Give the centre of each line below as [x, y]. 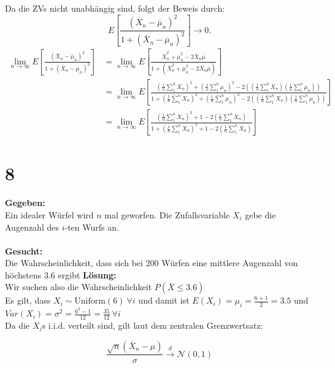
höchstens [23, 274]
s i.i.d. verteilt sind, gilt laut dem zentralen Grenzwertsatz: [152, 325]
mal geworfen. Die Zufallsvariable [167, 214]
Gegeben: [25, 203]
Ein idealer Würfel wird [49, 214]
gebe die [260, 214]
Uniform [90, 301]
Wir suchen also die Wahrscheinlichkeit [79, 287]
